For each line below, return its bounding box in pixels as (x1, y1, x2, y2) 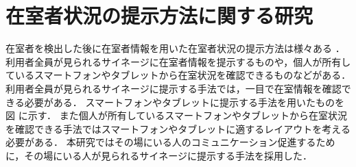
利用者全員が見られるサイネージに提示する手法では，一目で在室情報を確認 (5, 81, 342, 95)
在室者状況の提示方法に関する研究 (5, 1, 313, 29)
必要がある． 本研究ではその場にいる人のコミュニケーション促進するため (5, 135, 335, 149)
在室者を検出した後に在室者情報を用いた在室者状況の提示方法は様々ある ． (5, 41, 345, 55)
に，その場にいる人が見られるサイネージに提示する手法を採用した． (5, 148, 313, 162)
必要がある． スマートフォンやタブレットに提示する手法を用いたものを (24, 94, 344, 109)
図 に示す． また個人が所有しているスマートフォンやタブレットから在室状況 (5, 108, 347, 123)
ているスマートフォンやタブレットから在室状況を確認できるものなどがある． (5, 68, 351, 82)
